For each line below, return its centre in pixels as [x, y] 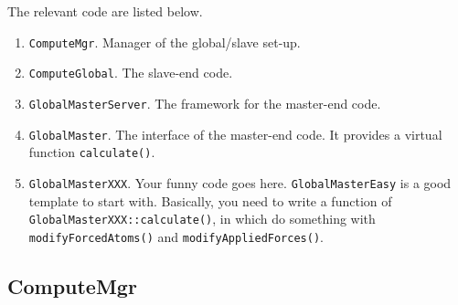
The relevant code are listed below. [105, 11]
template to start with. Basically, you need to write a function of [210, 200]
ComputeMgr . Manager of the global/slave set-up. [165, 42]
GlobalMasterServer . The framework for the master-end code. [205, 103]
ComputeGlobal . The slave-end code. [131, 73]
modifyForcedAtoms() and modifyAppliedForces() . [176, 236]
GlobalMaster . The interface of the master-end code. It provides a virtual [235, 134]
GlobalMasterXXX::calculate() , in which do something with [202, 219]
